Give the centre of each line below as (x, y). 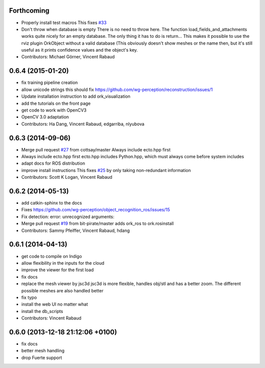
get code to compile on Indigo (52, 256)
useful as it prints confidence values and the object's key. (80, 50)
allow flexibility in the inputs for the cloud (63, 263)
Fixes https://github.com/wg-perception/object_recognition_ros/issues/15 (96, 210)
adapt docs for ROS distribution (53, 163)
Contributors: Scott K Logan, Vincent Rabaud (67, 177)
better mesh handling (43, 351)
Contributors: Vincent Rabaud (52, 318)
